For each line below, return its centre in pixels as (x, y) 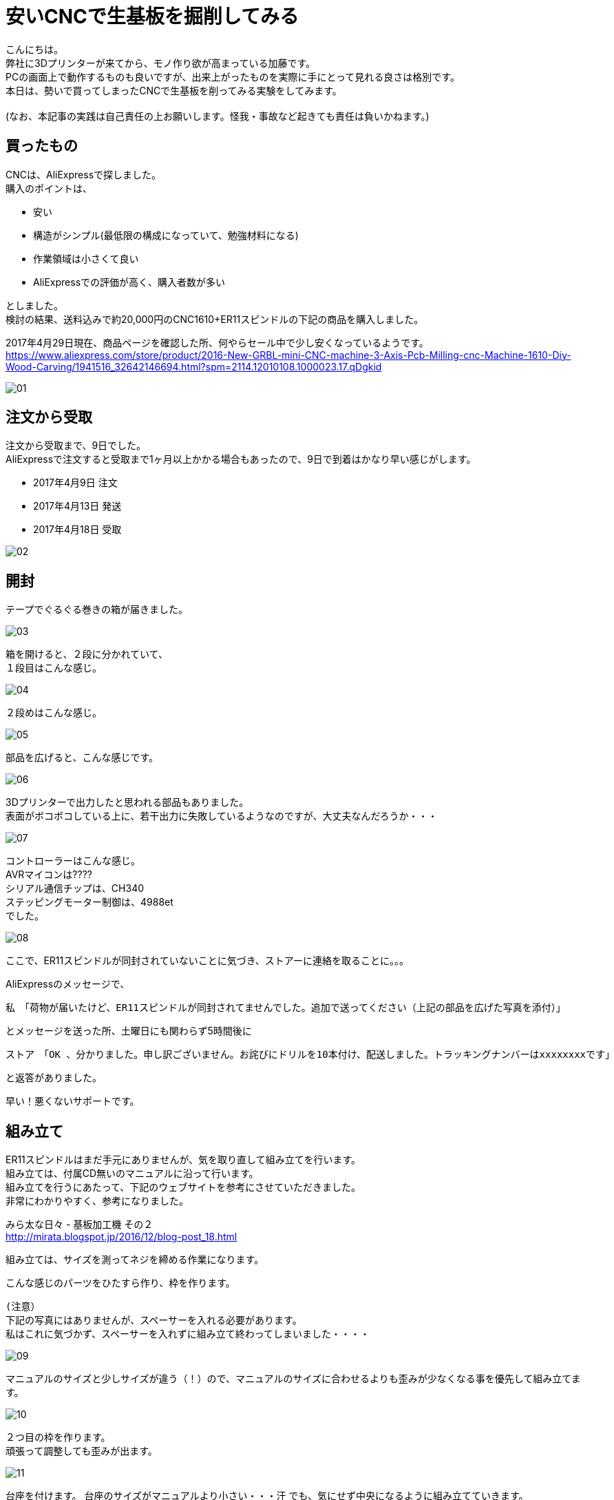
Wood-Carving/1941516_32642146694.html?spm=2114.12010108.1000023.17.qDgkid (194, 366)
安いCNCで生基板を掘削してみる (152, 17)
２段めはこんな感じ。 (54, 713)
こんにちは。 (34, 49)
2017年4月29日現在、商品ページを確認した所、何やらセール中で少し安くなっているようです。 (217, 342)
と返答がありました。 (54, 1078)
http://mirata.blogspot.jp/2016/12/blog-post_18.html (121, 1237)
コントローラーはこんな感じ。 (73, 861)
